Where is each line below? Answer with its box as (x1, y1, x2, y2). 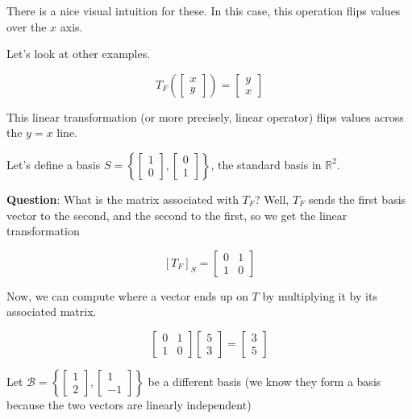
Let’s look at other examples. (6, 45, 151, 62)
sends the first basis (308, 190, 406, 207)
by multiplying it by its (262, 287, 377, 304)
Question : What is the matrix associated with (6, 190, 239, 207)
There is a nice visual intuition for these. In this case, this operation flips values (6, 2, 401, 19)
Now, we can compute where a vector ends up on (6, 287, 248, 304)
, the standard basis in (210, 156, 322, 172)
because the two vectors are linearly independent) (6, 396, 252, 413)
